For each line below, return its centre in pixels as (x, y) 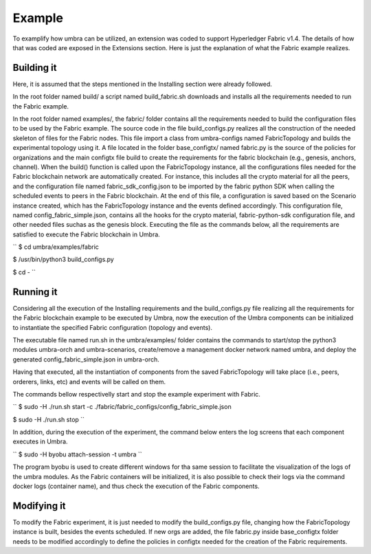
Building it (35, 68)
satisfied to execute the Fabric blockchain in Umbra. (87, 234)
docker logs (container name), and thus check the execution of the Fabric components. (136, 486)
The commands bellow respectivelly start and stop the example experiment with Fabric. (137, 394)
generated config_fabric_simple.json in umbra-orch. (86, 359)
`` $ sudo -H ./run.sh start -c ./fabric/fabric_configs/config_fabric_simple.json (122, 407)
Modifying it (39, 506)
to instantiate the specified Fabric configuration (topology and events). (113, 327)
